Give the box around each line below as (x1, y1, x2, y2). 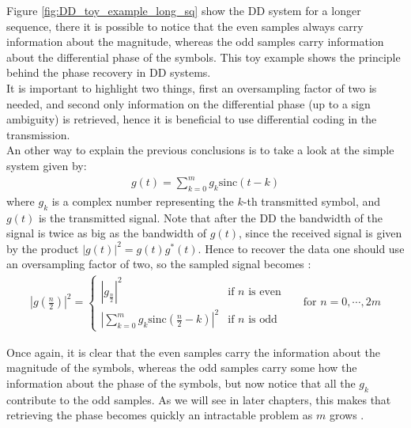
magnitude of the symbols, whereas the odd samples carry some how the (6, 359, 357, 376)
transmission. (6, 126, 70, 142)
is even (248, 286, 281, 297)
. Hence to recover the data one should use (198, 240, 405, 256)
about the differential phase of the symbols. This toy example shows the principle (6, 48, 401, 65)
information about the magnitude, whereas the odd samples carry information (6, 33, 384, 50)
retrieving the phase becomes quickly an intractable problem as (6, 407, 313, 423)
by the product (6, 240, 79, 256)
